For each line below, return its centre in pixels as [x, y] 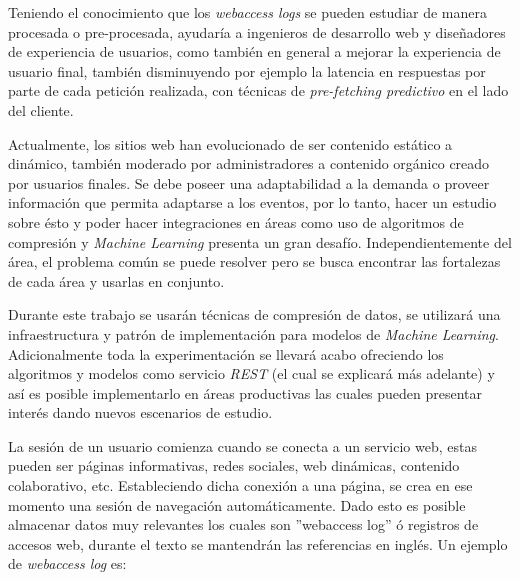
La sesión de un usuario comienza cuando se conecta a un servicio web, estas [242, 445]
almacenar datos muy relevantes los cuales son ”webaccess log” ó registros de [243, 524]
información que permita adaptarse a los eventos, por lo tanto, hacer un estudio [252, 202]
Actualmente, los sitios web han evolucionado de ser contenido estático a [230, 143]
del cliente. [41, 109]
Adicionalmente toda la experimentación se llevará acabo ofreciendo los [226, 353]
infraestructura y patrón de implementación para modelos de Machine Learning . [253, 333]
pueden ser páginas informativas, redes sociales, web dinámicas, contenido [234, 465]
